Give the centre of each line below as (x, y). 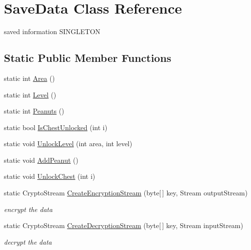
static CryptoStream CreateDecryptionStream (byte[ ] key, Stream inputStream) (124, 225)
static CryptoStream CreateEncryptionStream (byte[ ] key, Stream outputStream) (126, 193)
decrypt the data (28, 241)
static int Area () (29, 78)
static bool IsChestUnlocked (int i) (56, 127)
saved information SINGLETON (52, 31)
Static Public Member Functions (88, 58)
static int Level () (30, 94)
